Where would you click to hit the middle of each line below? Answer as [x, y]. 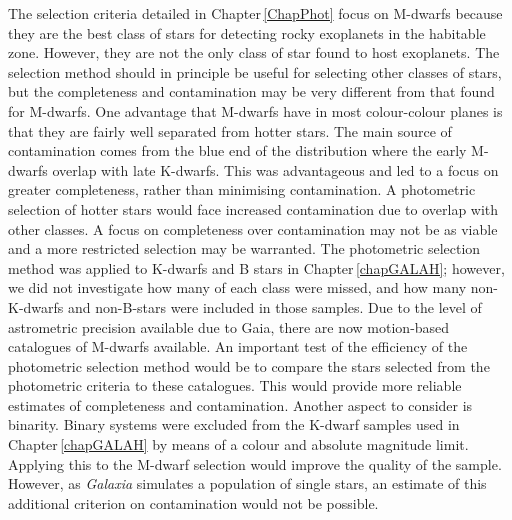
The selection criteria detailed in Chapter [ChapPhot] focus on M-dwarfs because [255, 13]
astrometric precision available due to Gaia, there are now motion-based [229, 326]
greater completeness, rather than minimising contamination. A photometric [242, 189]
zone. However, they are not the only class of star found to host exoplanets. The [254, 52]
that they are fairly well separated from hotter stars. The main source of [230, 130]
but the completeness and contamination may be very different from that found [251, 91]
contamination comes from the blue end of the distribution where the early [237, 150]
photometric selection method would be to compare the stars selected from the [249, 365]
